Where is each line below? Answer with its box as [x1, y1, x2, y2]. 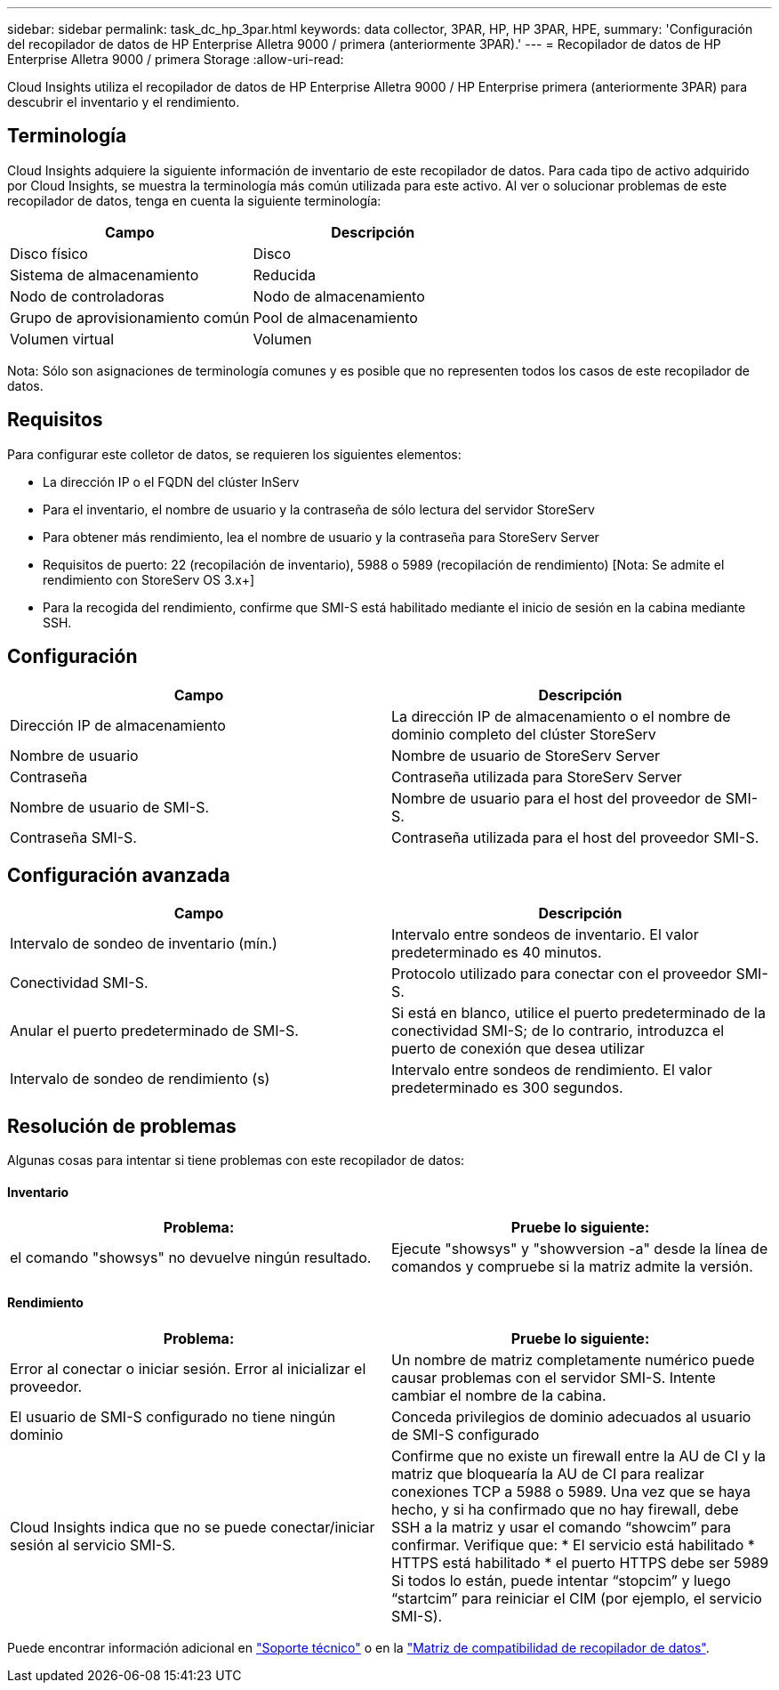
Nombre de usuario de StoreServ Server [391, 746, 661, 764]
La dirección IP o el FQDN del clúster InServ [43, 473, 300, 489]
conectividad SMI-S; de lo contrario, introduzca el [391, 1022, 725, 1040]
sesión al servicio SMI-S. [10, 1535, 176, 1554]
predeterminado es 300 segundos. [391, 1079, 623, 1097]
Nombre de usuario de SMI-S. [10, 797, 210, 816]
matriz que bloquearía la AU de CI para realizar [391, 1464, 705, 1483]
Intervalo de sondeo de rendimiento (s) [10, 1070, 270, 1088]
